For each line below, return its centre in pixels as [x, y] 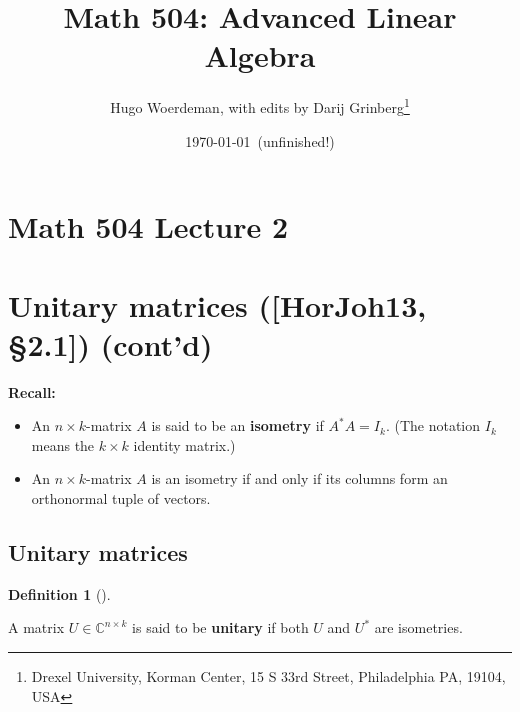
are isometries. [418, 627]
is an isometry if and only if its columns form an [299, 478]
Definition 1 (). [59, 593]
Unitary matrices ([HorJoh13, [217, 304]
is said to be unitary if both [220, 627]
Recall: [32, 391]
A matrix [36, 627]
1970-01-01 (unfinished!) [260, 140]
